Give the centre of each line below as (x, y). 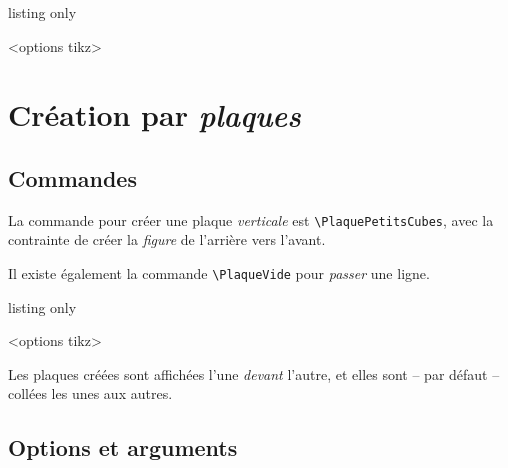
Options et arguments (123, 447)
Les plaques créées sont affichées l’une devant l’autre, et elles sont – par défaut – (254, 373)
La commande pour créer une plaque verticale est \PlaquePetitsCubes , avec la (251, 219)
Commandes (72, 177)
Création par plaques (154, 115)
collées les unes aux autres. (90, 393)
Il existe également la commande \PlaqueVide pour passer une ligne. (219, 273)
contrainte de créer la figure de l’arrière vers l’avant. (167, 239)
